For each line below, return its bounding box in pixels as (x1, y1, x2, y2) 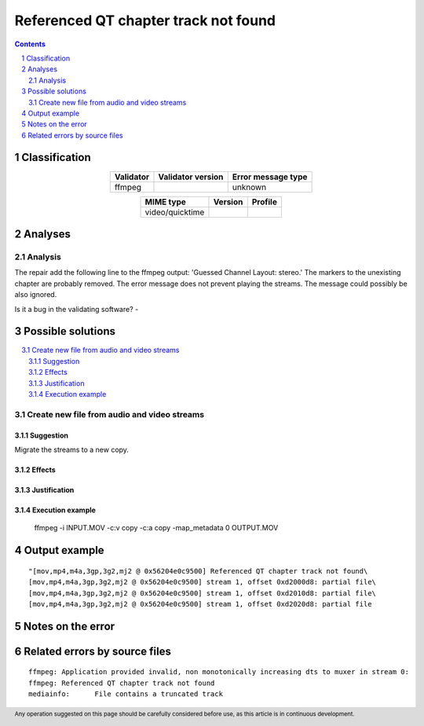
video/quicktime (144, 207, 205, 218)
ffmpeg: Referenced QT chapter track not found (28, 678, 215, 687)
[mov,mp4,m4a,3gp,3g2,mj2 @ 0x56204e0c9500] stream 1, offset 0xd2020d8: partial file (28, 599, 372, 608)
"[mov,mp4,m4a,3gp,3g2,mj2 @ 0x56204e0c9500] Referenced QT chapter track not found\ (28, 566, 368, 575)
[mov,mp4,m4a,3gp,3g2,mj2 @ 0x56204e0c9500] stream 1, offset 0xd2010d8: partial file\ (28, 588, 377, 597)
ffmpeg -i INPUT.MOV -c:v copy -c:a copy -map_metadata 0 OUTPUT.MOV (34, 523, 279, 533)
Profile (251, 196, 278, 207)
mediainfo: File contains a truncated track (28, 690, 224, 698)
